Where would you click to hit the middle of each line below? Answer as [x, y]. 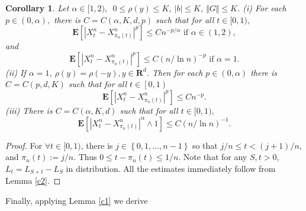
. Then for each [175, 72]
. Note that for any [213, 157]
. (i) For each [262, 8]
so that [205, 145]
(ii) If [16, 72]
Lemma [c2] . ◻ [33, 180]
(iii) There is [29, 110]
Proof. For [24, 145]
